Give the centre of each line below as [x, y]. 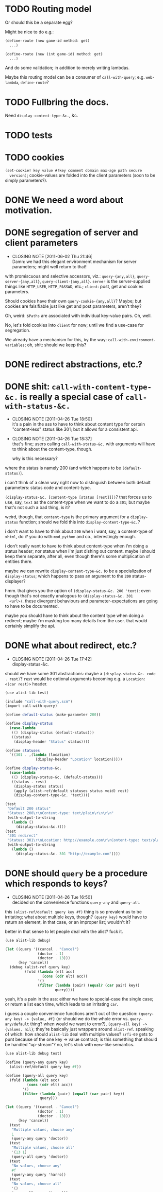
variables [15, 345]
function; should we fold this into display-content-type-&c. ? [80, 522]
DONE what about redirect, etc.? [71, 645]
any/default [17, 1024]
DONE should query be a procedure [76, 873]
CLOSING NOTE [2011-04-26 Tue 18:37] [52, 438]
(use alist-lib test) [27, 693]
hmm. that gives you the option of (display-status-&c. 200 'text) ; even [78, 590]
